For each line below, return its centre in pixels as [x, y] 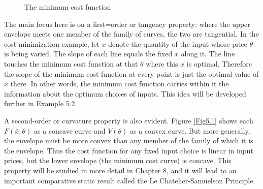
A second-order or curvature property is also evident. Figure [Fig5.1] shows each [129, 120]
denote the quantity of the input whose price [178, 43]
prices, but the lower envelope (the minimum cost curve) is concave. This [118, 160]
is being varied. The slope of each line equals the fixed [88, 54]
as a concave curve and [70, 130]
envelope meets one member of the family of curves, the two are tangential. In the [131, 34]
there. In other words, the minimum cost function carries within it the [120, 84]
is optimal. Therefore [219, 63]
